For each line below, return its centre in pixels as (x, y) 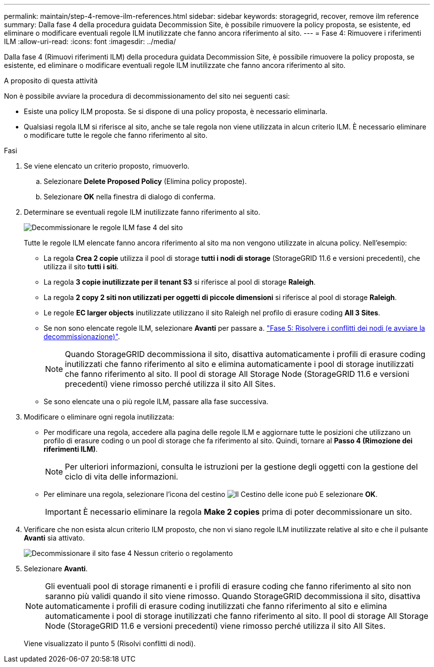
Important (63, 512)
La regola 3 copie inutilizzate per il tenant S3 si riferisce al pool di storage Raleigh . (180, 282)
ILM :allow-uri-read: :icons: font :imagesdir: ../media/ (90, 41)
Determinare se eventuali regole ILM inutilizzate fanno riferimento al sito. (142, 212)
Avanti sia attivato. (54, 538)
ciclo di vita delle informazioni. (122, 477)
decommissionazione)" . (82, 336)
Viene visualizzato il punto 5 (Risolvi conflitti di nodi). (110, 643)
